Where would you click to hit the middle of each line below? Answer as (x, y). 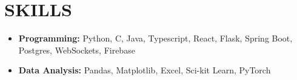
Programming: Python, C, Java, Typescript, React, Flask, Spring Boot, (155, 38)
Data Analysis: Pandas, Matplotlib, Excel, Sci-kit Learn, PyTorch (145, 70)
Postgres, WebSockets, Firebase (77, 50)
